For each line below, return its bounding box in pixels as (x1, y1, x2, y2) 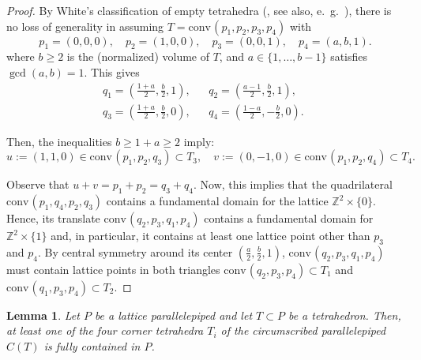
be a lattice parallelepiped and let (94, 306, 253, 323)
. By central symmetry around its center (37, 243, 233, 260)
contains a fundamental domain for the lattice (106, 193, 329, 209)
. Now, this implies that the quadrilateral (193, 176, 393, 193)
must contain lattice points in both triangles (6, 261, 220, 277)
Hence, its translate (6, 210, 100, 227)
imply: (183, 133, 215, 149)
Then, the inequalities (6, 133, 112, 149)
